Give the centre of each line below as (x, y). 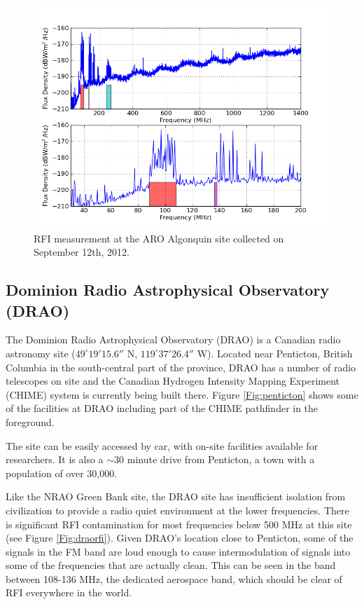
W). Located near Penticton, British (275, 353)
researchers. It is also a (55, 459)
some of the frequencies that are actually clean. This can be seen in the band (171, 565)
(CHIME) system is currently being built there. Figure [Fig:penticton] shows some (182, 394)
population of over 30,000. (62, 473)
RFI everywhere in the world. (69, 592)
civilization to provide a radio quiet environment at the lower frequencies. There (177, 510)
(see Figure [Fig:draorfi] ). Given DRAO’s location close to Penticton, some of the (180, 538)
